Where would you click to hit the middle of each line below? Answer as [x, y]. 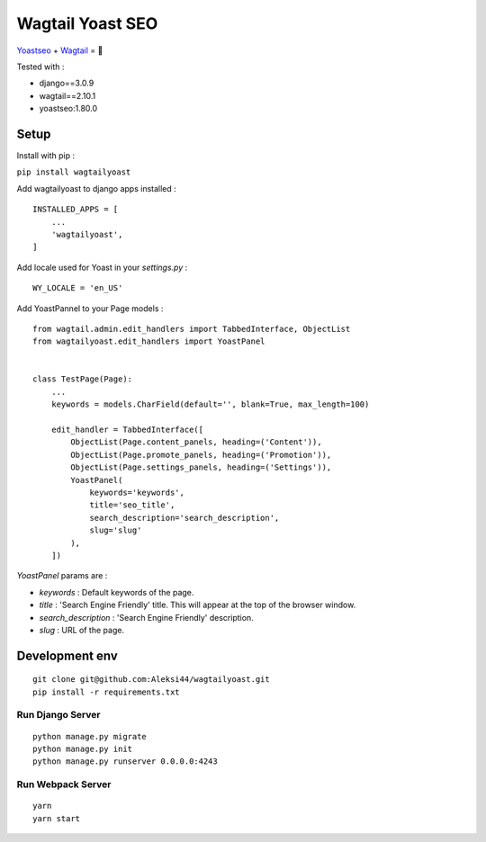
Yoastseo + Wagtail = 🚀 [60, 50]
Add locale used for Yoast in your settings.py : [102, 267]
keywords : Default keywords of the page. [117, 592]
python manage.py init [83, 749]
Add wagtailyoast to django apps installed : [97, 188]
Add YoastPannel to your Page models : [90, 308]
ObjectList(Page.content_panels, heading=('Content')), [197, 442]
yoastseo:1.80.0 [68, 109]
